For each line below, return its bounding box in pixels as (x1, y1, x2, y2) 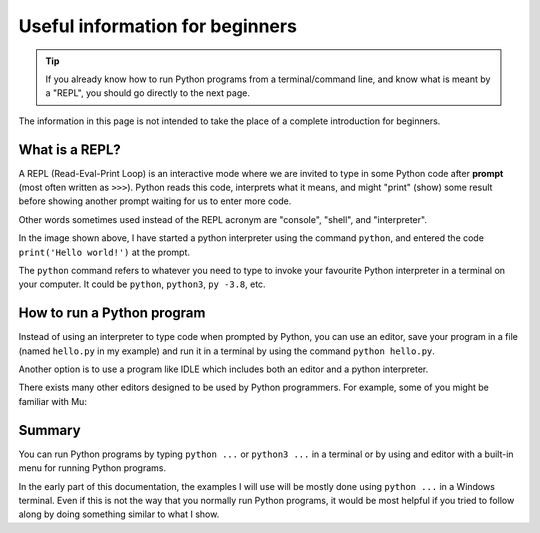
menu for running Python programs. (18, 462, 167, 474)
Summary (18, 421, 81, 439)
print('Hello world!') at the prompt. (18, 246, 190, 258)
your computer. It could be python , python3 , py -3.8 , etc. (18, 278, 266, 290)
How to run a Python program (18, 305, 206, 322)
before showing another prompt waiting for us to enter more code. (18, 195, 292, 207)
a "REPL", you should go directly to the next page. (45, 87, 250, 99)
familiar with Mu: (18, 395, 87, 407)
